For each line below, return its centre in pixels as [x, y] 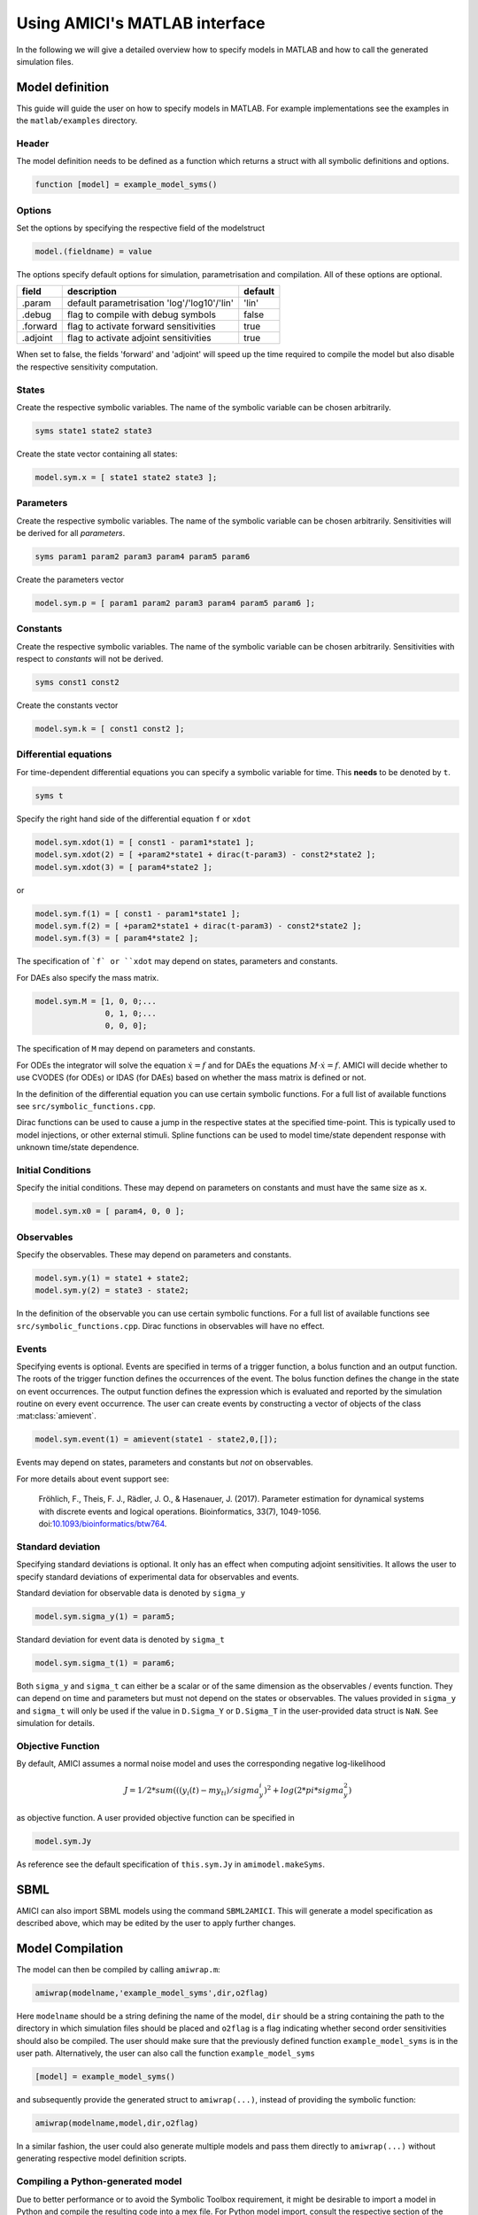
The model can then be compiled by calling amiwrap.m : [118, 1969]
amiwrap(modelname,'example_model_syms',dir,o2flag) [152, 1993]
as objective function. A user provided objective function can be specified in [156, 1817]
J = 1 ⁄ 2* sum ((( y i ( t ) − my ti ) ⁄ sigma [192, 1791]
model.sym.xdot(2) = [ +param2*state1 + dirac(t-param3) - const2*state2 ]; [205, 855]
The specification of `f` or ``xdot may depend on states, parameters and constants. [177, 961]
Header [33, 144]
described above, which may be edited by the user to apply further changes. [156, 1924]
